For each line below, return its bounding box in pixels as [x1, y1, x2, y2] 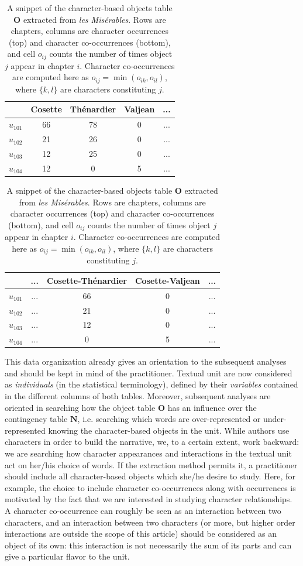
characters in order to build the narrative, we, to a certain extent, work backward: [5, 435, 299, 448]
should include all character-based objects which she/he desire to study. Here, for [5, 470, 295, 482]
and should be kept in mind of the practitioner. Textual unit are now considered [5, 366, 292, 379]
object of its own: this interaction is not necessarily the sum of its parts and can [5, 538, 292, 551]
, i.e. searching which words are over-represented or [77, 413, 261, 425]
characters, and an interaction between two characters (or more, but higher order [5, 516, 295, 528]
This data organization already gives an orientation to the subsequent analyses [5, 355, 287, 368]
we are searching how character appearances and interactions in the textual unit [5, 447, 292, 459]
